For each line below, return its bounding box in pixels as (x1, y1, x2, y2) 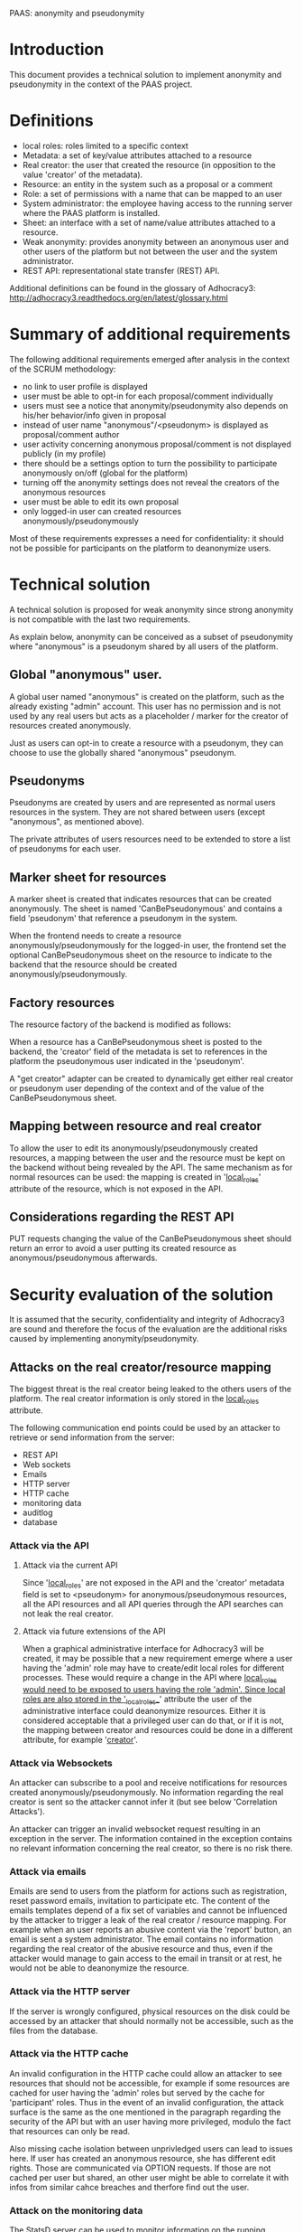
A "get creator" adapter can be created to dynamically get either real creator (9, 1073, 294, 1084)
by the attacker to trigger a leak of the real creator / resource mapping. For (9, 1915, 287, 1926)
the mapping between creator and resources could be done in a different (22, 1724, 293, 1735)
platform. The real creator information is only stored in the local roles (9, 1393, 260, 1406)
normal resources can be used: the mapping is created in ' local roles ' (9, 1171, 262, 1184)
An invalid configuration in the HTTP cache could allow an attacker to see (9, 2067, 282, 2078)
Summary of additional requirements (9, 325, 291, 344)
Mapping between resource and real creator (9, 1118, 262, 1134)
